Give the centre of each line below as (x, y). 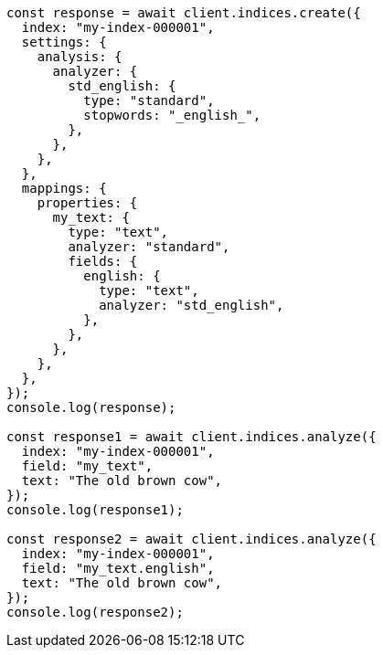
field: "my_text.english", (118, 568)
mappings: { (64, 188)
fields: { (103, 261)
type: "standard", (149, 100)
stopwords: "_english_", (172, 115)
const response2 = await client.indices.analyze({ (191, 539)
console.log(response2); (95, 612)
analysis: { (80, 57)
